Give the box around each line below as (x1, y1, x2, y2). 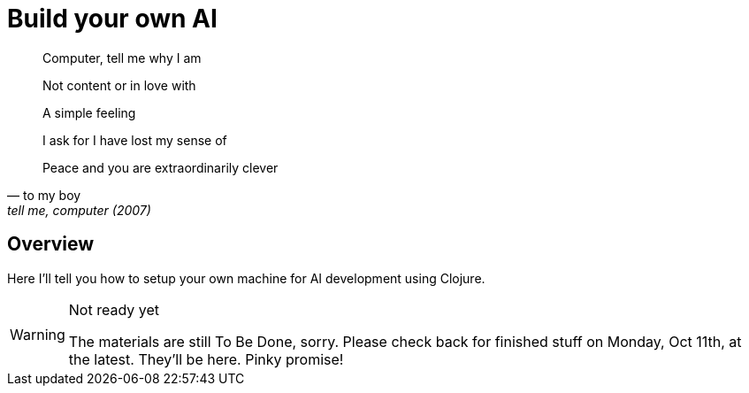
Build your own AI (7, 4, 218, 34)
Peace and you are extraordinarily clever (42, 159, 279, 175)
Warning (10, 325, 65, 343)
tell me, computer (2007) (7, 202, 151, 218)
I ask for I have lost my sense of (42, 132, 227, 148)
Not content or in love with (42, 77, 196, 93)
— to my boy (7, 187, 81, 203)
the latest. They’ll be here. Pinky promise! (68, 350, 344, 368)
